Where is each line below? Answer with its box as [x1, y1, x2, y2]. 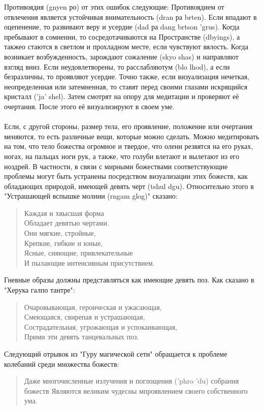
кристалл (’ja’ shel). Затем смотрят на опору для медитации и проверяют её [4, 91, 239, 102]
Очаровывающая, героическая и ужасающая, [24, 301, 162, 312]
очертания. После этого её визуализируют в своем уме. [4, 101, 175, 111]
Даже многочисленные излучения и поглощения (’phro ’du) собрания [24, 375, 239, 386]
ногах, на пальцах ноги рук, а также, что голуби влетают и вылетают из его [4, 150, 240, 161]
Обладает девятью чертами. [24, 217, 109, 228]
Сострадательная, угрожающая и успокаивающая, [24, 321, 177, 332]
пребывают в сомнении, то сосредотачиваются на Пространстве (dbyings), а [4, 31, 240, 42]
